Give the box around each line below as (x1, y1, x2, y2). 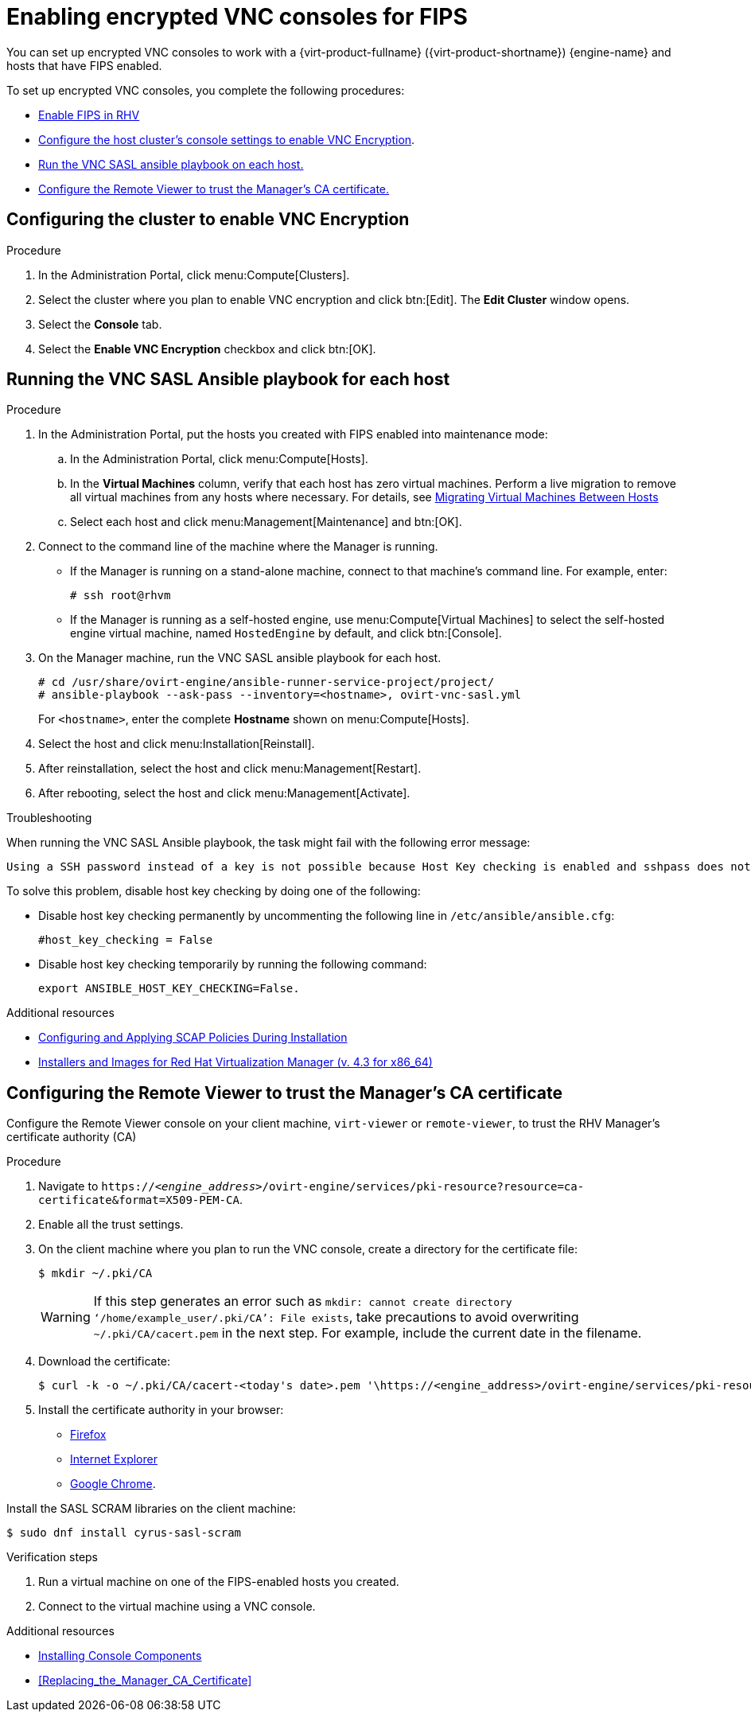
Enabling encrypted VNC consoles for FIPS (6, 3, 468, 30)
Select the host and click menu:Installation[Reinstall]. (38, 737, 315, 751)
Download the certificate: (38, 1354, 171, 1369)
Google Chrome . (70, 1477, 156, 1491)
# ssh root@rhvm (70, 589, 171, 602)
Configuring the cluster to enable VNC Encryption (6, 209, 410, 230)
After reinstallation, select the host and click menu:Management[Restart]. (38, 762, 422, 776)
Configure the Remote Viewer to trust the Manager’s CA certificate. (38, 181, 390, 196)
